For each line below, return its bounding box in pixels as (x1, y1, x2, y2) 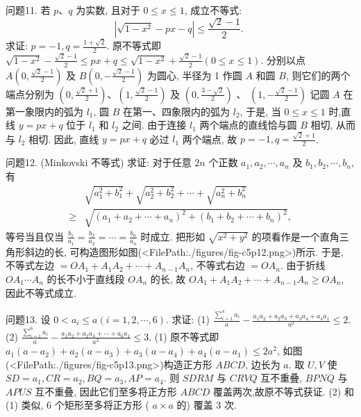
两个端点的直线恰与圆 (199, 117, 297, 132)
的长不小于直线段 (47, 271, 125, 286)
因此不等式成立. (6, 285, 76, 300)
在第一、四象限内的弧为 (123, 104, 230, 118)
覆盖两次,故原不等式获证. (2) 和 (212, 384, 354, 398)
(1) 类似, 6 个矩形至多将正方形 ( (6, 398, 149, 412)
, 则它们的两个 (285, 67, 351, 82)
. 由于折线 (280, 258, 326, 272)
